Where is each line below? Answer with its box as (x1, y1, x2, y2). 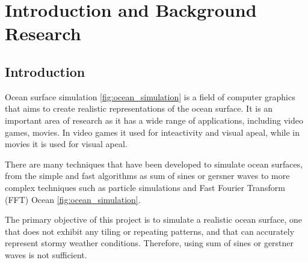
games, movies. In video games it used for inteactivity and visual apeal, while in (5, 125, 300, 138)
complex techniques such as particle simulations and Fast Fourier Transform (5, 181, 285, 193)
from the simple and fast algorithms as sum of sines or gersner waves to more (5, 169, 290, 182)
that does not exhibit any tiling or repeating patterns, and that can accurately (5, 225, 295, 237)
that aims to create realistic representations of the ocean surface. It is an (5, 102, 273, 115)
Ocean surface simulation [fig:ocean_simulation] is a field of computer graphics (5, 90, 295, 103)
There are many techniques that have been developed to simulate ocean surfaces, (5, 157, 303, 170)
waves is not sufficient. (5, 248, 87, 261)
